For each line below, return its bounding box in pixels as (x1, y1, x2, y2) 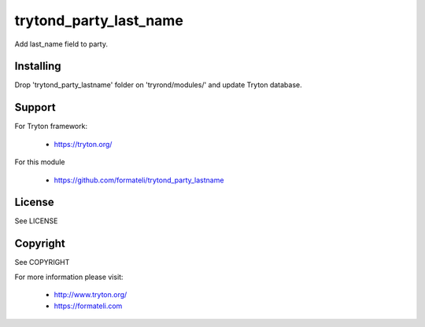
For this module (14, 157, 65, 167)
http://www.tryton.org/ (54, 290, 128, 299)
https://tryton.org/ (54, 139, 113, 149)
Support (14, 101, 56, 114)
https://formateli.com (54, 301, 123, 310)
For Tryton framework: (14, 122, 88, 131)
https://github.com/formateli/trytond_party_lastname (54, 175, 224, 185)
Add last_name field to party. (14, 39, 108, 49)
